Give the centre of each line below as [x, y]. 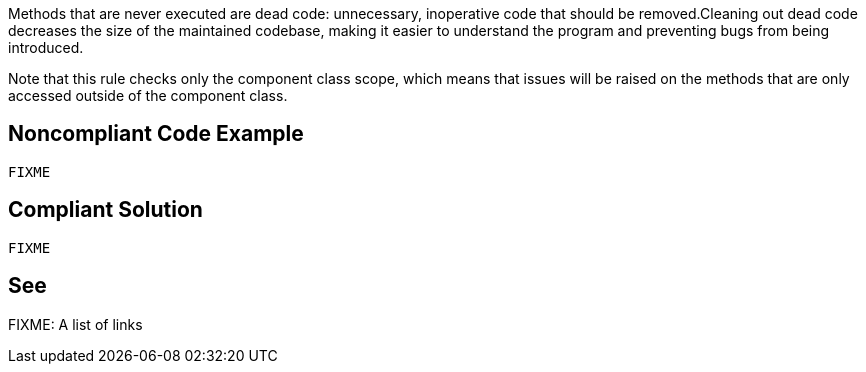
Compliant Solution [105, 210]
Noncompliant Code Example [156, 134]
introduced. [46, 47]
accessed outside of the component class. [148, 95]
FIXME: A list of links [75, 324]
